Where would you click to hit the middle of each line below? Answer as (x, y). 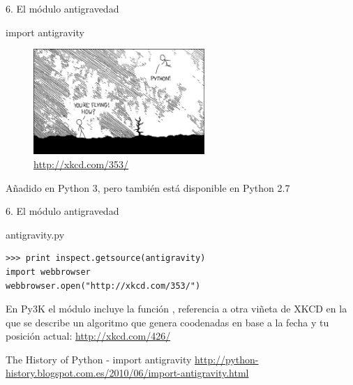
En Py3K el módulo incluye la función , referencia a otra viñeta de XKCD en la (176, 309)
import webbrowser (48, 272)
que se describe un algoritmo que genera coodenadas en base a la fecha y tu (167, 322)
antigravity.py (35, 234)
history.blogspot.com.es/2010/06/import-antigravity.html (127, 373)
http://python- (227, 359)
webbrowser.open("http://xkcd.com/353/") (103, 286)
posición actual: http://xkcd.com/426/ (88, 336)
